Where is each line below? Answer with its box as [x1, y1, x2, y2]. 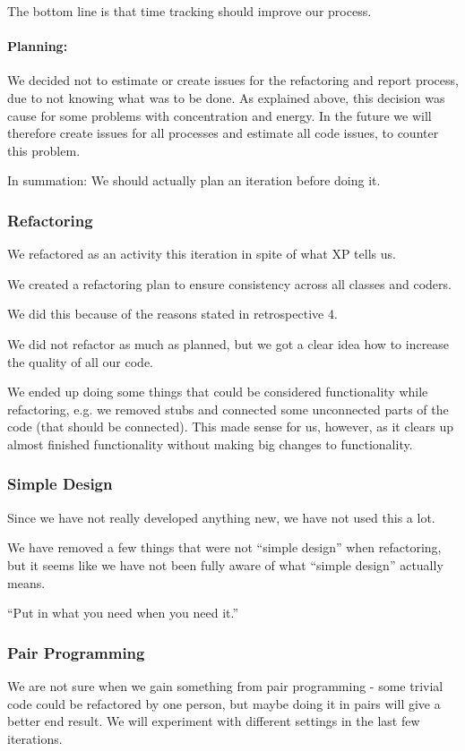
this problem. [7, 141, 81, 159]
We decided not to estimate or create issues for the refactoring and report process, [7, 71, 459, 90]
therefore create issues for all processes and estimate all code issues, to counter [7, 124, 439, 142]
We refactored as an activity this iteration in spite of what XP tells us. [7, 244, 396, 263]
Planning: [7, 37, 68, 55]
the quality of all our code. [7, 352, 154, 371]
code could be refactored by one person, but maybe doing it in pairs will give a [7, 694, 441, 713]
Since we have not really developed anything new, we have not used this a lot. [7, 508, 435, 526]
